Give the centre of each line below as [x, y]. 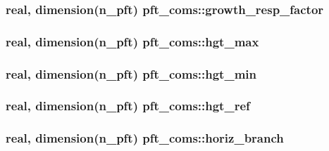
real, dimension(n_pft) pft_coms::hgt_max [132, 41]
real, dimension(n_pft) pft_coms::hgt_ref [128, 106]
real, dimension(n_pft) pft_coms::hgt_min [131, 73]
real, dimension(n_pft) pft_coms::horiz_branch [145, 138]
